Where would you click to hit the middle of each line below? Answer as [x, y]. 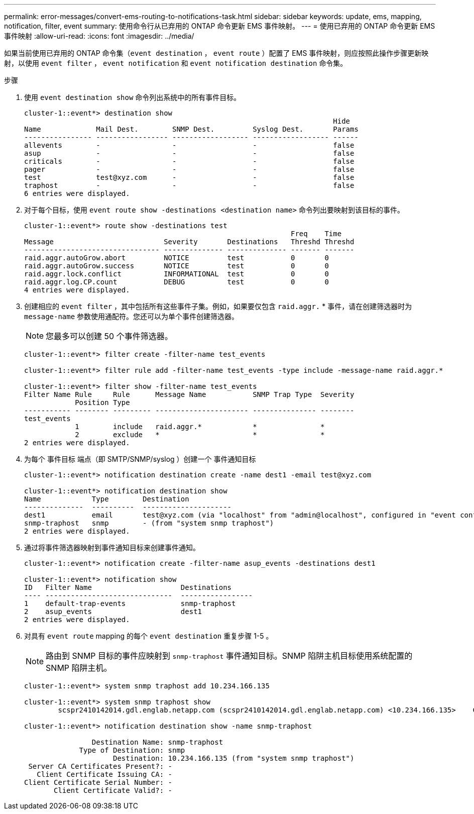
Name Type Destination [107, 499]
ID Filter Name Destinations [128, 587]
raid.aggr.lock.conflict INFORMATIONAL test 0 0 [176, 274]
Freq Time [316, 234]
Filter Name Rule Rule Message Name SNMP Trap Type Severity [189, 394]
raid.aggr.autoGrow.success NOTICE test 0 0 [176, 266]
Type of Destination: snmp [132, 750]
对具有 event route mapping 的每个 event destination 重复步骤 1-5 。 [149, 636]
